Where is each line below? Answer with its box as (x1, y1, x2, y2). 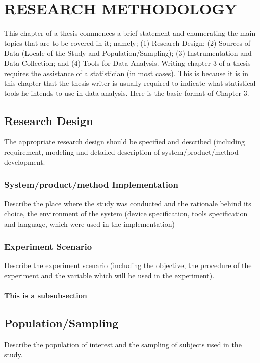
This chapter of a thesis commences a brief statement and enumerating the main (4, 28, 256, 38)
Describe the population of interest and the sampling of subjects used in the (4, 339, 242, 350)
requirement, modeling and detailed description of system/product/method (4, 147, 239, 157)
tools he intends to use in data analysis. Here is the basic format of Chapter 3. (4, 87, 249, 98)
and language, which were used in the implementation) (4, 218, 175, 229)
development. (4, 156, 45, 167)
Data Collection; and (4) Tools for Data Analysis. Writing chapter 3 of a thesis (4, 57, 251, 68)
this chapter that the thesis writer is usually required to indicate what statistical (4, 78, 256, 88)
